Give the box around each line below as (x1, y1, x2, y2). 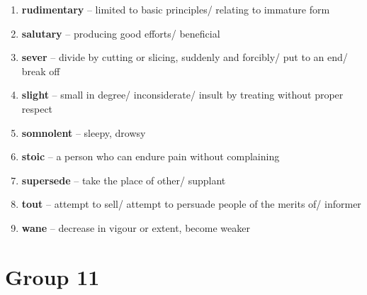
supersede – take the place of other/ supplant (21, 172, 226, 187)
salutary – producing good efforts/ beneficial (21, 26, 220, 40)
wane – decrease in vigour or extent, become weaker (21, 220, 250, 235)
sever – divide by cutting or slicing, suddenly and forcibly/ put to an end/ (21, 50, 348, 65)
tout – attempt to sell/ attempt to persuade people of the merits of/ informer (21, 196, 361, 211)
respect (21, 101, 53, 116)
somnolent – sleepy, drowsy (21, 125, 146, 140)
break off (21, 63, 60, 78)
